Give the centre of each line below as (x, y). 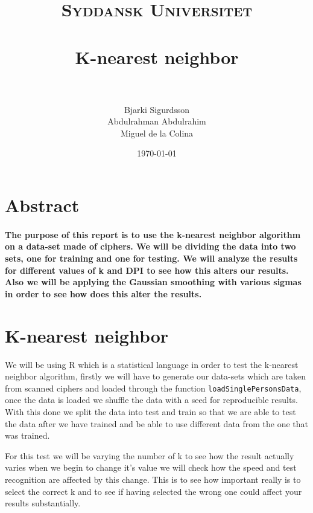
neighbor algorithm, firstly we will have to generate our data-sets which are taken (155, 376)
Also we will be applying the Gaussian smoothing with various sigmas (153, 282)
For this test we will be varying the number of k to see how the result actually (150, 455)
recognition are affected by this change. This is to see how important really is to (153, 479)
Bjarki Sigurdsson (157, 109)
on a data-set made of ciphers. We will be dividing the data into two (150, 246)
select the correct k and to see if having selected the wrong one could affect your (153, 491)
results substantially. (43, 503)
